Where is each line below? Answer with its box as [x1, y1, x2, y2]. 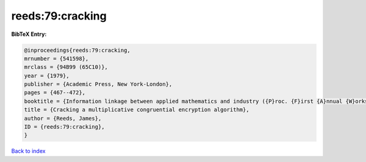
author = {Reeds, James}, [24, 114, 102, 122]
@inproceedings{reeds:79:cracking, [24, 46, 131, 54]
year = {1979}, [24, 72, 70, 79]
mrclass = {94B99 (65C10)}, [24, 64, 108, 71]
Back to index [11, 147, 46, 155]
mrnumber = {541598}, [24, 55, 89, 62]
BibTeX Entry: [11, 30, 47, 38]
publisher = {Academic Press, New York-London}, [24, 81, 173, 88]
